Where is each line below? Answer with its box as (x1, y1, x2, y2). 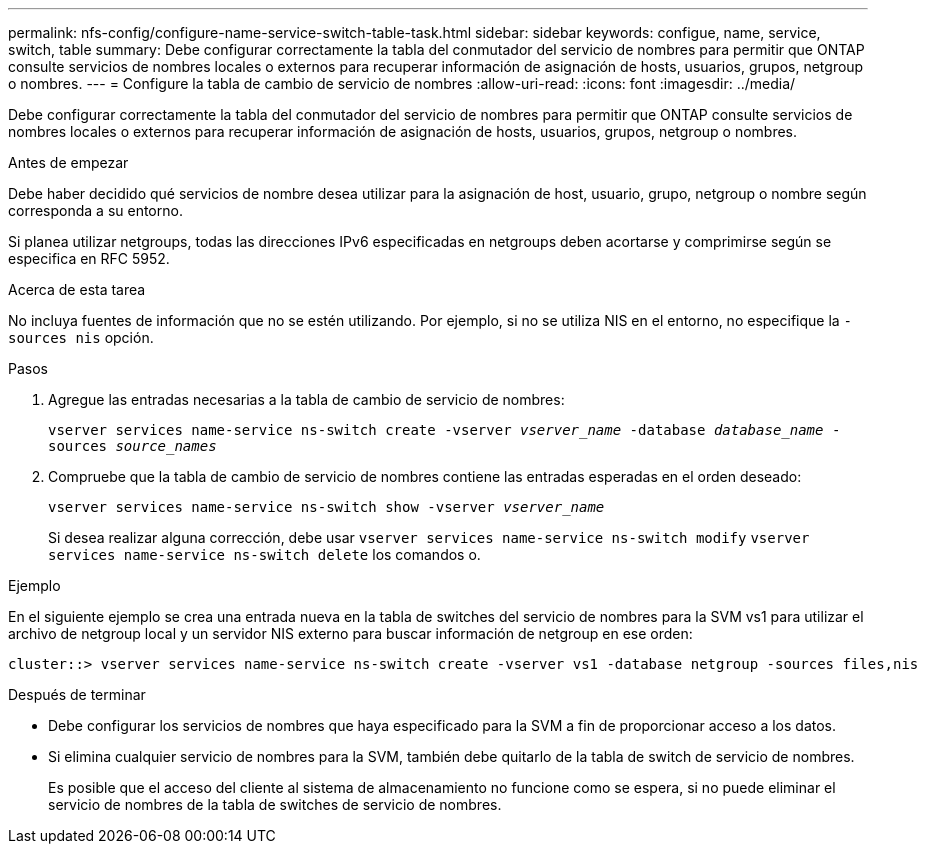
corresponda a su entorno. (8, 202, 183, 219)
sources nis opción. (8, 329, 154, 346)
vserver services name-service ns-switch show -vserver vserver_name (48, 499, 605, 515)
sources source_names (48, 438, 217, 454)
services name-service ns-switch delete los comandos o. (48, 546, 481, 563)
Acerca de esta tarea (8, 281, 146, 298)
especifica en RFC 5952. (8, 250, 170, 267)
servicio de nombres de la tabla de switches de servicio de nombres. (48, 796, 502, 813)
